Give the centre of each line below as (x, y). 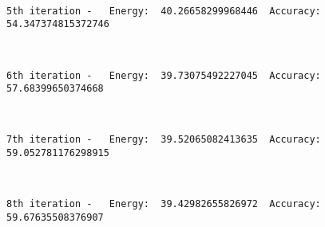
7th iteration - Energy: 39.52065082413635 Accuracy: (164, 140)
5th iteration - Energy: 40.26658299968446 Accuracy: (164, 11)
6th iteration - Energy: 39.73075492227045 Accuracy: (164, 75)
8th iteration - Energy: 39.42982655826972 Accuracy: (164, 204)
